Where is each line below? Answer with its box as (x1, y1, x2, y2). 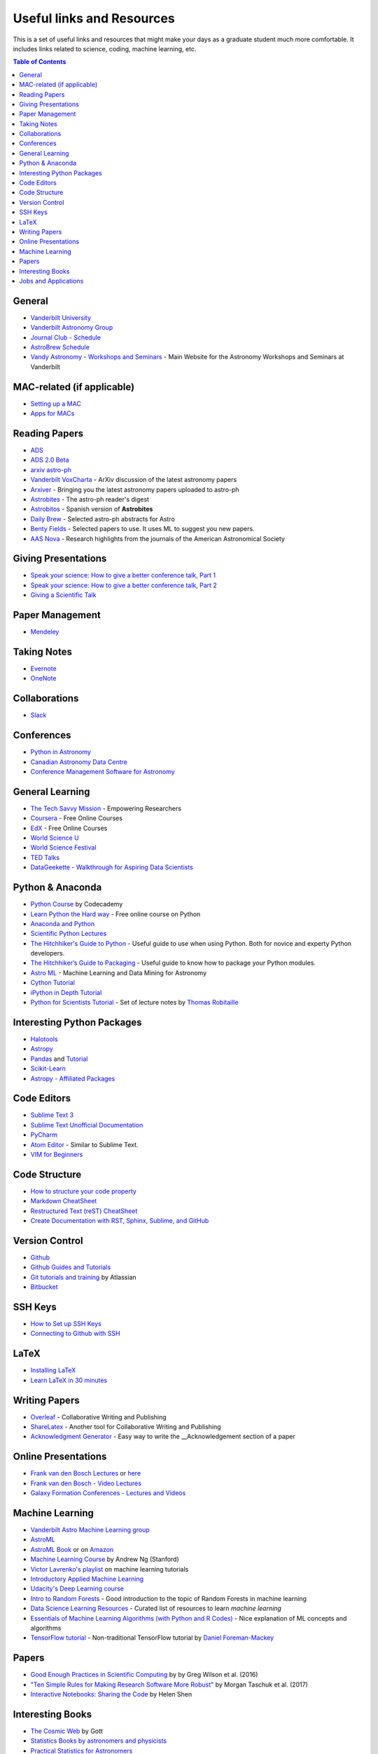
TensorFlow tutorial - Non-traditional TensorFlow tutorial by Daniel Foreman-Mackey (30, 1633, 274, 1642)
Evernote (30, 664, 57, 673)
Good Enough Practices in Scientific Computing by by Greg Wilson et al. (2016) (30, 1671, 258, 1679)
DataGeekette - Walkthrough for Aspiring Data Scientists (30, 863, 194, 871)
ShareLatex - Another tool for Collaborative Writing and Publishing (30, 1423, 221, 1431)
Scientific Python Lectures (30, 930, 107, 938)
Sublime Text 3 (30, 1111, 73, 1119)
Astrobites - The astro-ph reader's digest (30, 495, 150, 503)
